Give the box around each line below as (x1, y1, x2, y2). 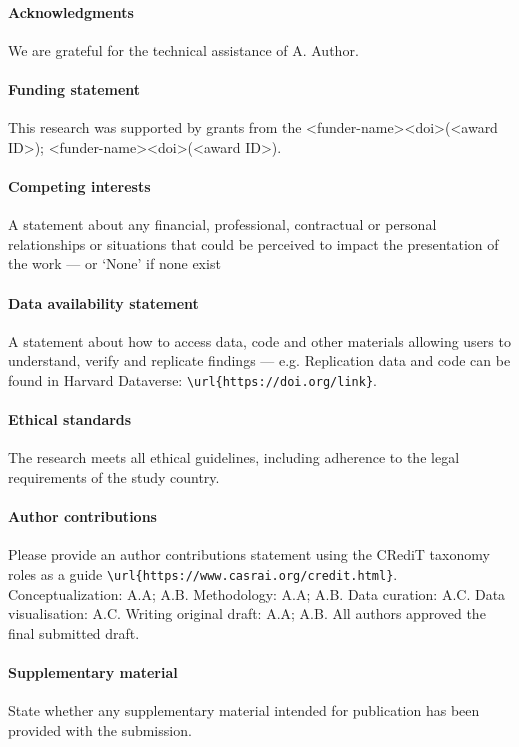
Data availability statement (8, 292, 199, 313)
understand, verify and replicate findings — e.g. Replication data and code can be (8, 350, 511, 371)
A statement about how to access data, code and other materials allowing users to (8, 330, 511, 351)
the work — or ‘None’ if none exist (8, 253, 221, 274)
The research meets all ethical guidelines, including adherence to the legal (8, 447, 460, 468)
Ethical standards (8, 409, 132, 430)
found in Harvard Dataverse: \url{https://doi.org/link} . (8, 369, 377, 390)
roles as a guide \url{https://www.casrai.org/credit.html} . (8, 563, 398, 584)
